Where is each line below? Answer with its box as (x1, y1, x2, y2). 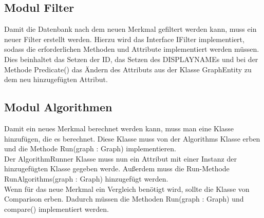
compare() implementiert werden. (4, 203, 109, 214)
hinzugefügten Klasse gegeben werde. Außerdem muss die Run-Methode (4, 163, 230, 174)
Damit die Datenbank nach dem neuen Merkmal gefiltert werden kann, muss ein (4, 24, 257, 34)
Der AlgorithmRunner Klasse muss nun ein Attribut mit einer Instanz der (4, 153, 237, 164)
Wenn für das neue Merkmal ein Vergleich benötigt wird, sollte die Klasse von (4, 183, 250, 194)
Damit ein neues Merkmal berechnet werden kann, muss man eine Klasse (4, 123, 234, 133)
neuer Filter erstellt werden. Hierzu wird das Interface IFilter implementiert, (4, 33, 244, 44)
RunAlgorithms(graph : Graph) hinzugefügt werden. (4, 173, 168, 184)
